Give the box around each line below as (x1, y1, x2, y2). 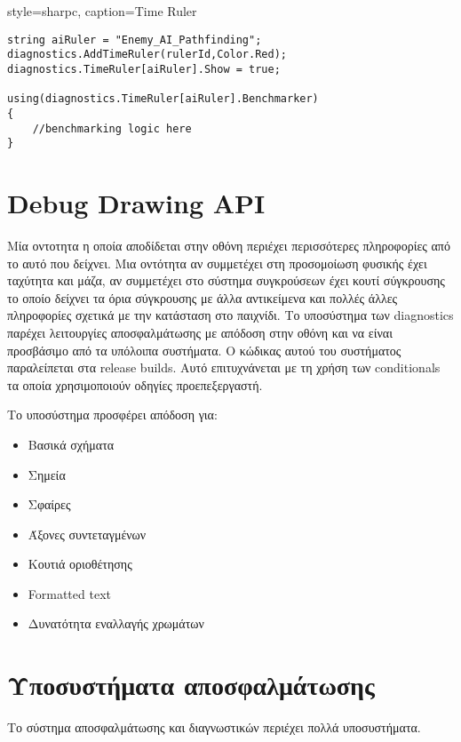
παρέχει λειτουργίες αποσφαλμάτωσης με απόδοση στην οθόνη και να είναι (7, 323, 393, 341)
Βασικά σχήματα (28, 435, 115, 453)
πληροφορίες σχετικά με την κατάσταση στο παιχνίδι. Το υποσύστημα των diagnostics (7, 306, 454, 324)
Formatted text (28, 584, 111, 602)
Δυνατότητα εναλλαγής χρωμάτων (28, 614, 204, 633)
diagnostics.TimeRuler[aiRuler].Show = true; (7, 62, 281, 76)
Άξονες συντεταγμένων (28, 524, 147, 543)
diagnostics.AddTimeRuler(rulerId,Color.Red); (7, 48, 287, 61)
